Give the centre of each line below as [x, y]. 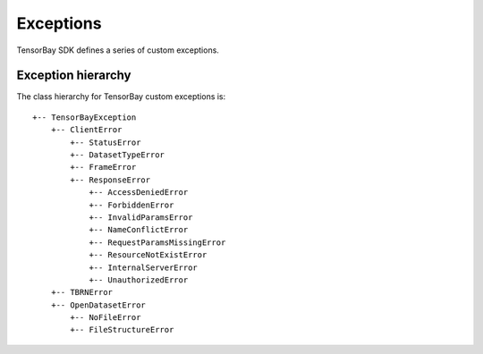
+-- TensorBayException [85, 117]
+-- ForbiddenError [131, 205]
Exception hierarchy [74, 76]
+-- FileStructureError [122, 330]
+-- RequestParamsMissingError [157, 242]
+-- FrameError [103, 167]
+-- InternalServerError [144, 267]
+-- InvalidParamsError [141, 217]
